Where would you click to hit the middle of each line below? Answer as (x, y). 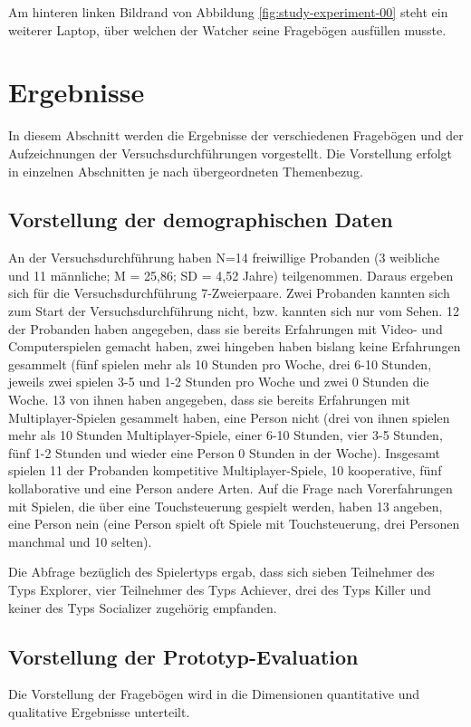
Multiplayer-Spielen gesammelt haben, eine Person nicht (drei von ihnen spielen (229, 417)
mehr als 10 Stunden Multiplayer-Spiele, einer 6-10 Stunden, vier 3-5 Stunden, (226, 435)
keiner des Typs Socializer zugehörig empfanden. (143, 607)
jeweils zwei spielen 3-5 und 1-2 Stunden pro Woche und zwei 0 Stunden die (219, 382)
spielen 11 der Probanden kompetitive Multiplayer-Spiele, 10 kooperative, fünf (225, 470)
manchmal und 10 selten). (80, 541)
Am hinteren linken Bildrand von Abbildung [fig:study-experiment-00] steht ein (228, 12)
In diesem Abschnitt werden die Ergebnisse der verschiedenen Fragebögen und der (236, 135)
